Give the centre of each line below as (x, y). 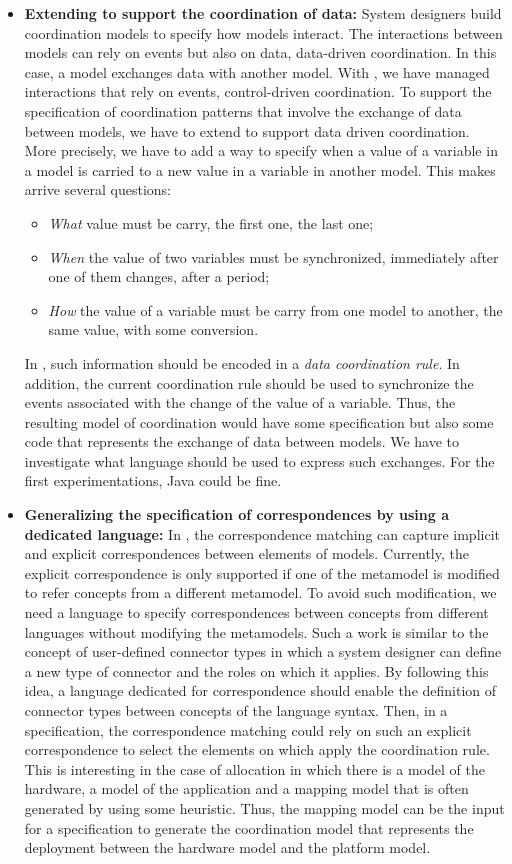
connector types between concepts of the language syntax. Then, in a (236, 710)
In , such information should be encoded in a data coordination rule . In (242, 362)
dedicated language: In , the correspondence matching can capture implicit (262, 533)
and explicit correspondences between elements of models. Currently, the (246, 553)
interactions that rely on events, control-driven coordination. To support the (258, 91)
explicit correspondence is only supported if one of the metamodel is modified (262, 572)
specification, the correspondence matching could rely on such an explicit (248, 729)
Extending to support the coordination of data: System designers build (263, 13)
